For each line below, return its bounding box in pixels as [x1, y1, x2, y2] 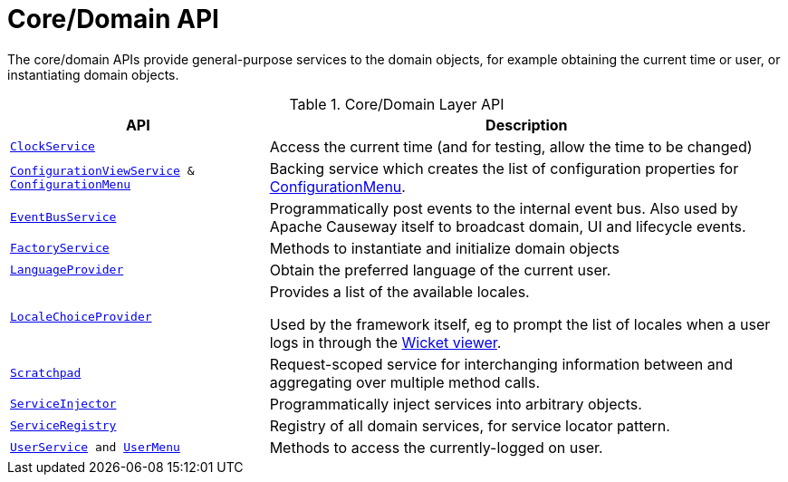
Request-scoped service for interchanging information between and [269, 354, 733, 373]
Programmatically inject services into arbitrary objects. [269, 394, 642, 413]
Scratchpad [10, 366, 82, 381]
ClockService [10, 140, 95, 154]
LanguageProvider [10, 263, 124, 277]
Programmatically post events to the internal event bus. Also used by [269, 198, 738, 217]
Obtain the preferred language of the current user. [269, 260, 611, 279]
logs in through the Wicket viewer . [269, 333, 502, 352]
